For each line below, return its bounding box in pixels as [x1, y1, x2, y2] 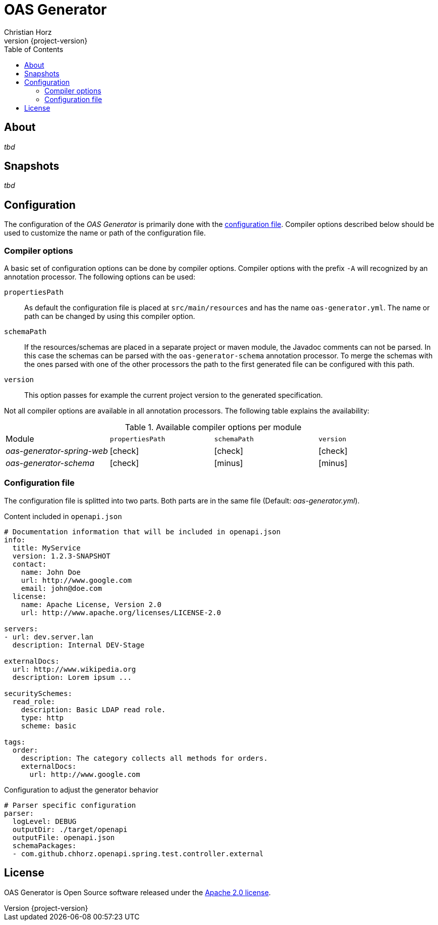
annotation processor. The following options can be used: [4, 272, 195, 282]
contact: [12, 560, 47, 568]
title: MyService [12, 543, 81, 552]
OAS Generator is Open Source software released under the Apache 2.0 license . [4, 888, 271, 897]
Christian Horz [4, 27, 52, 36]
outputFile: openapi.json [12, 833, 115, 842]
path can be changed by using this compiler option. [24, 312, 195, 321]
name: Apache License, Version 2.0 [21, 600, 161, 609]
